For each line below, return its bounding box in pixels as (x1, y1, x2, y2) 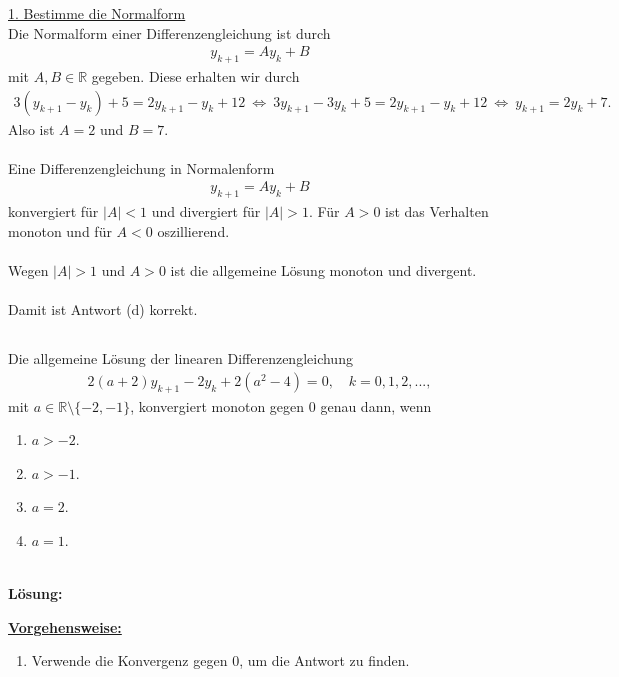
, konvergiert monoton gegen (130, 395, 305, 416)
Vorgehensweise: (8, 616, 122, 637)
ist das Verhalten (385, 201, 489, 222)
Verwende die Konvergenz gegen (31, 650, 228, 671)
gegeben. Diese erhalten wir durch (91, 66, 300, 87)
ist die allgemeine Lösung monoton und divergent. (170, 260, 477, 281)
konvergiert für (8, 201, 99, 222)
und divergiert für (151, 201, 261, 222)
